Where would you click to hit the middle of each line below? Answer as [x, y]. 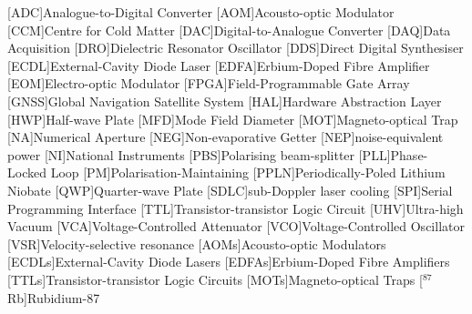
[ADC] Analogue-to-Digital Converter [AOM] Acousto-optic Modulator [201, 12]
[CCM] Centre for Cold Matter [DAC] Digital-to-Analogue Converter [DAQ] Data [229, 30]
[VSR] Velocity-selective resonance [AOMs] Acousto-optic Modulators [197, 243]
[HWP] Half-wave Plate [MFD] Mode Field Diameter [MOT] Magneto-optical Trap [233, 119]
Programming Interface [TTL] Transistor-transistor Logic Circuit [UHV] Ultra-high [236, 208]
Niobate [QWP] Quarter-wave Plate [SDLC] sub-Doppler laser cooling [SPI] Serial [230, 190]
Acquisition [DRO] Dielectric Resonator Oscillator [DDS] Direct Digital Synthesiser [236, 48]
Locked [27, 172]
